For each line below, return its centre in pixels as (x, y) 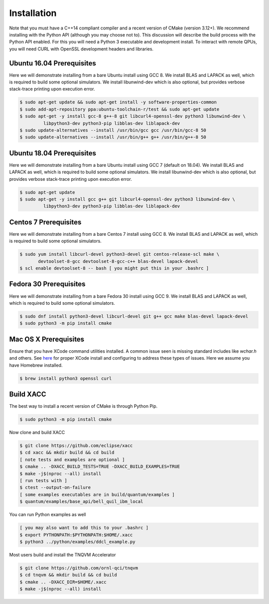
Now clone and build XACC (37, 433)
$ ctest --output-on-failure (55, 488)
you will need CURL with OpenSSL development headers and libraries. (81, 49)
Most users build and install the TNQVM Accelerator (63, 555)
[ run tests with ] (43, 480)
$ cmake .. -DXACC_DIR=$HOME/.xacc (63, 582)
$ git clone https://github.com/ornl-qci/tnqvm (79, 568)
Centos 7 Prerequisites (45, 222)
